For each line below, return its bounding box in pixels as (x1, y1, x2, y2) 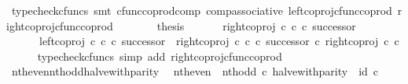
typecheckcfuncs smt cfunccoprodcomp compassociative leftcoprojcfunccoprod (11, 2, 392, 18)
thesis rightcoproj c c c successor (156, 17, 356, 33)
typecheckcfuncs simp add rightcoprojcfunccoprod (37, 47, 282, 64)
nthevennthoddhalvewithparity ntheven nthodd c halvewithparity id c (11, 63, 379, 79)
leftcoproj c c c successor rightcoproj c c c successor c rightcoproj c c (39, 33, 399, 49)
